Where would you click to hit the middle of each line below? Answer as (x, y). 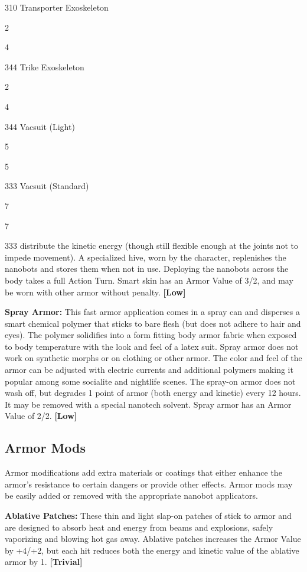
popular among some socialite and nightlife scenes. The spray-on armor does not (150, 381)
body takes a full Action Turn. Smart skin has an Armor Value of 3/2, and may (149, 280)
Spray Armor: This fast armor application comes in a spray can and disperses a (152, 312)
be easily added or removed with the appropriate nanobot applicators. (131, 495)
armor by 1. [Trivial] (44, 562)
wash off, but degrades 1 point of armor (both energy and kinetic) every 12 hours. (153, 393)
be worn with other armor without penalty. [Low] (95, 292)
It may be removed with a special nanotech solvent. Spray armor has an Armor (148, 404)
